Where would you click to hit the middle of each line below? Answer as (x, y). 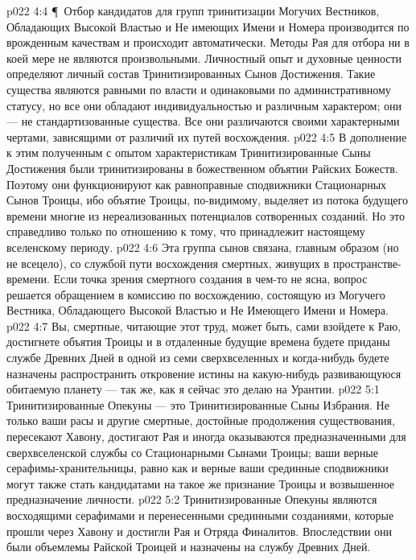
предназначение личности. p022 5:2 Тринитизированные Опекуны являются (192, 499)
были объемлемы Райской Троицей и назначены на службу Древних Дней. (189, 547)
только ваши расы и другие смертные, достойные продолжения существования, (201, 420)
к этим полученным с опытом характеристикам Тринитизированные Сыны (189, 152)
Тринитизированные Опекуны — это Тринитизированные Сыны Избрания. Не (198, 404)
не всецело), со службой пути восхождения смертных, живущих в (168, 263)
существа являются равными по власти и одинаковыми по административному (199, 89)
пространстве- (367, 263)
